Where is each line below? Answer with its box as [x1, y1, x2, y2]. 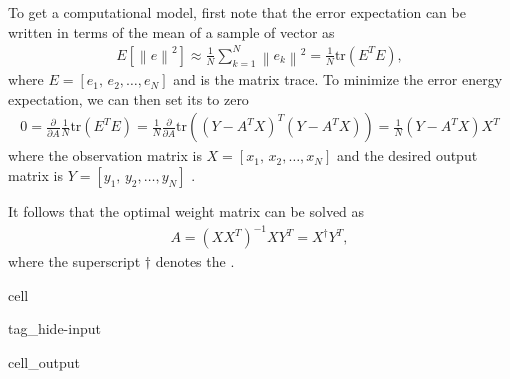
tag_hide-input [8, 318, 101, 339]
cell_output [8, 351, 80, 372]
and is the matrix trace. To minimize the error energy [173, 69, 503, 90]
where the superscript [8, 251, 141, 272]
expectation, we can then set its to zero [8, 88, 249, 109]
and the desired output [336, 145, 478, 166]
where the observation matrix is [8, 145, 202, 166]
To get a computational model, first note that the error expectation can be [8, 2, 466, 22]
